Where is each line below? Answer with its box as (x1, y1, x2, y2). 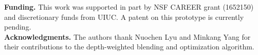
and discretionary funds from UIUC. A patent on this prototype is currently (4, 11, 244, 22)
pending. (4, 21, 31, 32)
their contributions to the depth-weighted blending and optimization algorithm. (4, 41, 254, 52)
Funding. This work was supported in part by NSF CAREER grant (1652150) (4, 2, 254, 12)
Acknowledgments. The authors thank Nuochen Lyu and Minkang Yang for (4, 31, 251, 42)
